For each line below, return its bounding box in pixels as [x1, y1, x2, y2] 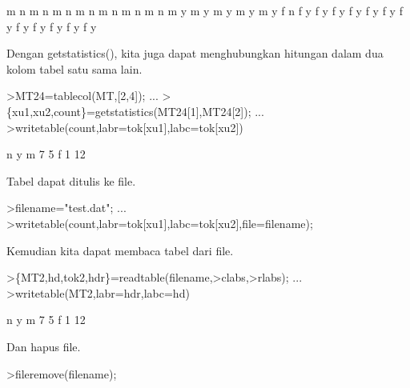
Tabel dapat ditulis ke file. [6, 172, 136, 189]
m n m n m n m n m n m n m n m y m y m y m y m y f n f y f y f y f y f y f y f [6, 2, 403, 18]
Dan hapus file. [6, 338, 81, 354]
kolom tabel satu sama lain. [6, 60, 143, 77]
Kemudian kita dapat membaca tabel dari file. [6, 242, 234, 258]
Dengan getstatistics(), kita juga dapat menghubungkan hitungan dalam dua [6, 45, 384, 62]
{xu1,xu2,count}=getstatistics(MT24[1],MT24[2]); [6, 102, 251, 119]
